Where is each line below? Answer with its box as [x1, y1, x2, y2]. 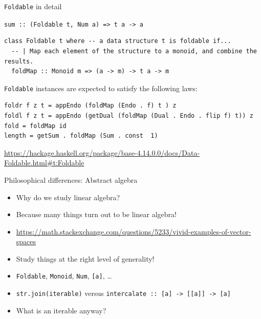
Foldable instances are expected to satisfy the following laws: [4, 82, 198, 93]
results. [4, 57, 34, 65]
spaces [16, 236, 36, 247]
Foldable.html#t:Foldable [4, 157, 84, 168]
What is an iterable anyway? [16, 305, 106, 315]
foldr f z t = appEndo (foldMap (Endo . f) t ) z [4, 102, 177, 110]
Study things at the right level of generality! [16, 253, 155, 264]
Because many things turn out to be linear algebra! [16, 209, 177, 220]
